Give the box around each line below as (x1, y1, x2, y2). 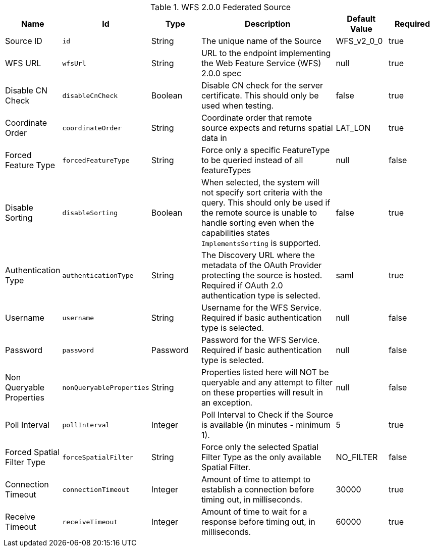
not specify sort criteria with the (201, 187, 323, 197)
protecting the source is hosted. (201, 270, 322, 280)
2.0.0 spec (201, 68, 242, 78)
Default (347, 14, 376, 24)
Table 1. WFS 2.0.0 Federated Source (150, 2, 291, 12)
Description (244, 19, 291, 29)
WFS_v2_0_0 (336, 36, 383, 46)
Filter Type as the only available (201, 452, 321, 462)
